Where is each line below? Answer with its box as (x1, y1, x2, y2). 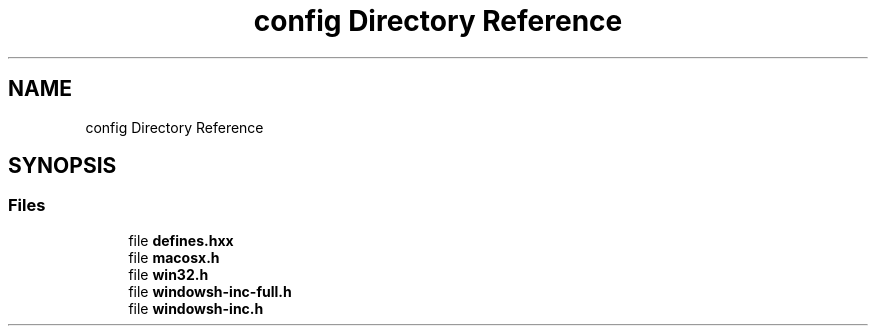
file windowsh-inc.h (128, 299, 264, 317)
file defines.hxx (128, 231, 234, 249)
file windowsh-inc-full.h (128, 282, 292, 300)
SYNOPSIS (8, 153, 117, 179)
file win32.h (128, 265, 209, 283)
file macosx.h (128, 248, 220, 266)
